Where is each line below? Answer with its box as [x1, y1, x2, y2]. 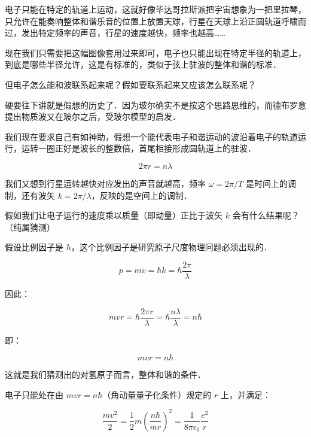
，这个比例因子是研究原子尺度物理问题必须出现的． [71, 241, 272, 253]
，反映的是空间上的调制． [91, 189, 192, 201]
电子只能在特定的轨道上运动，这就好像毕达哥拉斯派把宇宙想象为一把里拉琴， [5, 3, 306, 15]
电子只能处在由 [5, 388, 63, 400]
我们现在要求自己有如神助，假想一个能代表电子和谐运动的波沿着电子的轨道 [5, 130, 298, 142]
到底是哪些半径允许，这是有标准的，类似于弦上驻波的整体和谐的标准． [5, 58, 281, 71]
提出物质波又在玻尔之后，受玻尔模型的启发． [5, 110, 181, 123]
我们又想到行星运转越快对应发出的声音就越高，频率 [5, 177, 206, 189]
